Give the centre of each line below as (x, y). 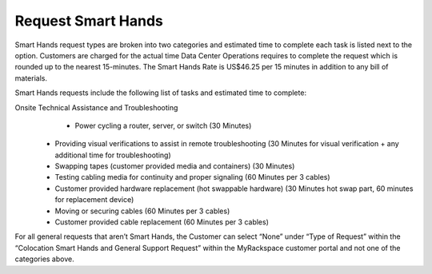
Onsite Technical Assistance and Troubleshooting (96, 107)
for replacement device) (94, 200)
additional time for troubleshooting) (113, 155)
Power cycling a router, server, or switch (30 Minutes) (163, 125)
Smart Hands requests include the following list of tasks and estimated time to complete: (161, 93)
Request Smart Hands (89, 21)
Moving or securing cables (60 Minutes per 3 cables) (142, 211)
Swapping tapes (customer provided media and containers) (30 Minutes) (175, 166)
